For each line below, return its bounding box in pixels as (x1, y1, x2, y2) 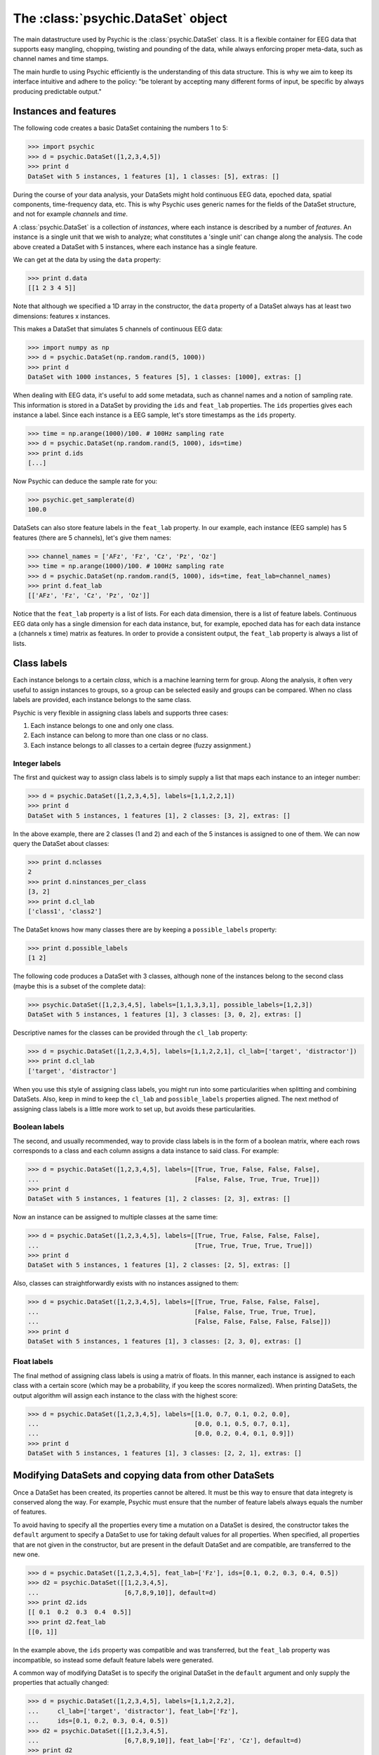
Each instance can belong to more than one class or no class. (30, 731, 208, 740)
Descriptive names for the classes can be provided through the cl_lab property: (13, 1028, 248, 1037)
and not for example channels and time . (13, 210, 128, 218)
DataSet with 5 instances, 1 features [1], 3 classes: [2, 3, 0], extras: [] (27, 1337, 302, 1345)
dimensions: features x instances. (13, 312, 110, 320)
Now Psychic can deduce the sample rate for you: (13, 477, 158, 486)
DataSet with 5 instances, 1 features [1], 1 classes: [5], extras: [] (27, 172, 280, 180)
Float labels (13, 1357, 54, 1367)
